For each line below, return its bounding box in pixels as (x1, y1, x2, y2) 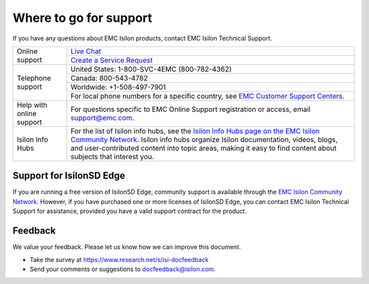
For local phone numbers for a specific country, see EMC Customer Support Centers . (70, 91, 345, 100)
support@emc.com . (70, 113, 135, 122)
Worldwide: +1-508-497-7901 (70, 82, 166, 91)
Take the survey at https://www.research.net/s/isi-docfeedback (29, 255, 209, 264)
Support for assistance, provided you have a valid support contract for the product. (12, 207, 247, 215)
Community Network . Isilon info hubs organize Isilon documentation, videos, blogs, (70, 134, 338, 144)
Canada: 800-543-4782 (70, 73, 148, 83)
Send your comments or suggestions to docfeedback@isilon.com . (29, 265, 216, 273)
